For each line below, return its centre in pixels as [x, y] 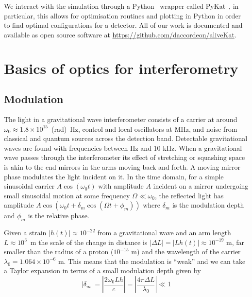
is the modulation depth [208, 205]
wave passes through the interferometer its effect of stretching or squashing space [125, 157]
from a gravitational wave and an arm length [164, 233]
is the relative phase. [59, 216]
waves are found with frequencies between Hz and [78, 148]
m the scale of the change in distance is [89, 242]
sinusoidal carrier [29, 186]
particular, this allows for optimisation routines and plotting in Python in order [123, 15]
